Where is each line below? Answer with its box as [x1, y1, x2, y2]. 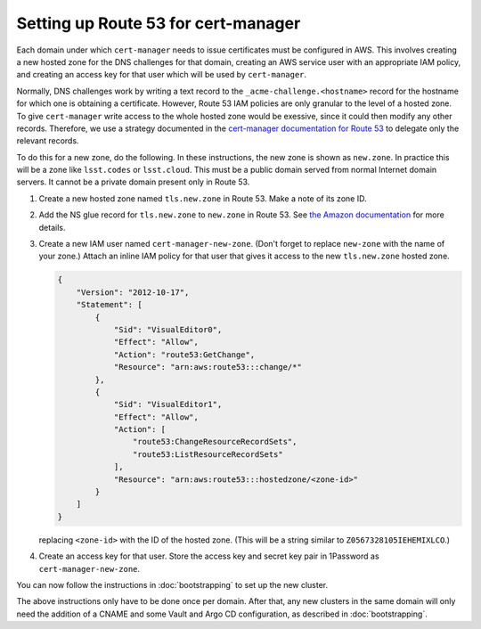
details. [38, 222, 66, 233]
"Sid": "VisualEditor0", [113, 324, 223, 334]
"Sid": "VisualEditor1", [113, 399, 223, 410]
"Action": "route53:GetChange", [113, 349, 256, 360]
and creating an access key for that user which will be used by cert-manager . [16, 69, 307, 80]
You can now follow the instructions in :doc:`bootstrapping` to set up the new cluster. [16, 579, 329, 590]
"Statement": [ [76, 299, 143, 310]
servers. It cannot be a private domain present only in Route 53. [16, 176, 250, 187]
